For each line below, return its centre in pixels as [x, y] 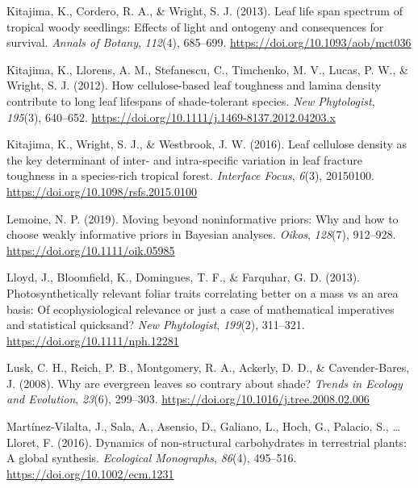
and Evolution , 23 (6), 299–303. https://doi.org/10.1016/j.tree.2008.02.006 [188, 399]
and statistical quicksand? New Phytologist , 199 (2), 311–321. [156, 325]
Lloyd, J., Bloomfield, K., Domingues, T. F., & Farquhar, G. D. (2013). [184, 277]
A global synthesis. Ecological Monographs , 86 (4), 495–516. [152, 458]
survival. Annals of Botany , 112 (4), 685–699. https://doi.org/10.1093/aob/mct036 [209, 42]
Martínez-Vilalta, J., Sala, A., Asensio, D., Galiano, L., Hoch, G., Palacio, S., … [203, 426]
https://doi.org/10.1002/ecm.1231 [90, 473]
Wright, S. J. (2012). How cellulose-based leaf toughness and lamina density [194, 85]
